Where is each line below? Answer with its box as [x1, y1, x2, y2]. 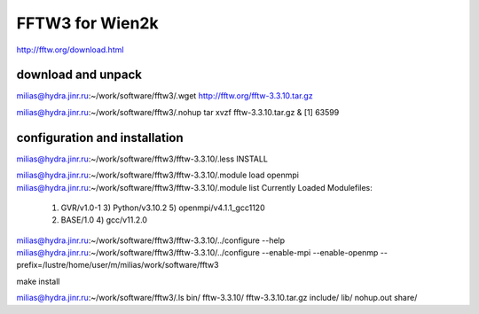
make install [16, 276, 60, 287]
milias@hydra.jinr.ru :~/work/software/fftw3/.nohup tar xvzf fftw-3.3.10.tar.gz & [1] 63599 [16, 106, 340, 117]
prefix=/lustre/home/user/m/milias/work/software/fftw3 [16, 260, 219, 271]
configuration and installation [16, 130, 184, 145]
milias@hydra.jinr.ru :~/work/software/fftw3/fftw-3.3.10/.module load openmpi [16, 169, 299, 181]
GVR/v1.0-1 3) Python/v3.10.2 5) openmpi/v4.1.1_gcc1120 [60, 202, 265, 213]
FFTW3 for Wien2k [16, 13, 159, 33]
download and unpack [16, 67, 142, 82]
